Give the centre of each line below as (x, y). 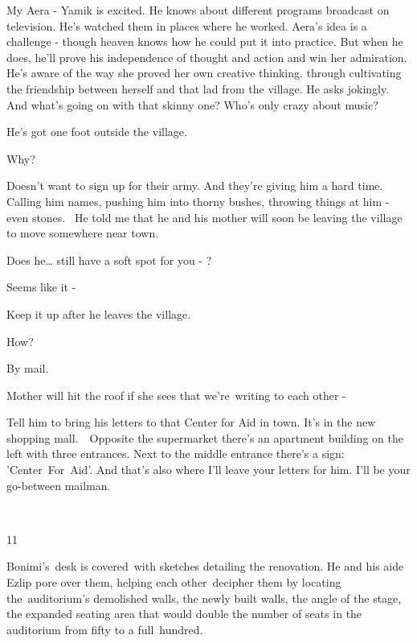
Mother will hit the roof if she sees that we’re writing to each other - (176, 395)
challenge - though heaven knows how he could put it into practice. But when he (205, 41)
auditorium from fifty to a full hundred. (105, 629)
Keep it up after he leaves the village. (99, 313)
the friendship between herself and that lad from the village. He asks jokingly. (198, 88)
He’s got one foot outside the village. (97, 132)
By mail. (28, 368)
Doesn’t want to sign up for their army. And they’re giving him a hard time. (195, 185)
